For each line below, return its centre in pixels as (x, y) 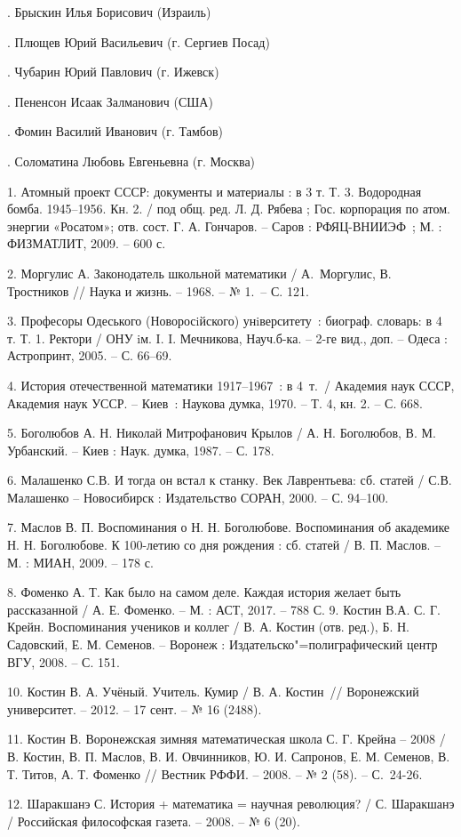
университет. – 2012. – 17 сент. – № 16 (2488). (135, 708)
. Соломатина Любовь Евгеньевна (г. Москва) (131, 161)
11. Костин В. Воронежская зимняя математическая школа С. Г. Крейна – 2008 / (227, 739)
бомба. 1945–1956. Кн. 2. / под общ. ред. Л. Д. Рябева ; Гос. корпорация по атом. (229, 209)
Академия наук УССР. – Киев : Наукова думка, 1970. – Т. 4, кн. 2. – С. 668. (215, 402)
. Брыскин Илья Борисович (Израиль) (109, 12)
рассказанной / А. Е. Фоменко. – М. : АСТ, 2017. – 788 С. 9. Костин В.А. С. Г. (224, 609)
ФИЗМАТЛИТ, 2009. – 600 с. (87, 243)
